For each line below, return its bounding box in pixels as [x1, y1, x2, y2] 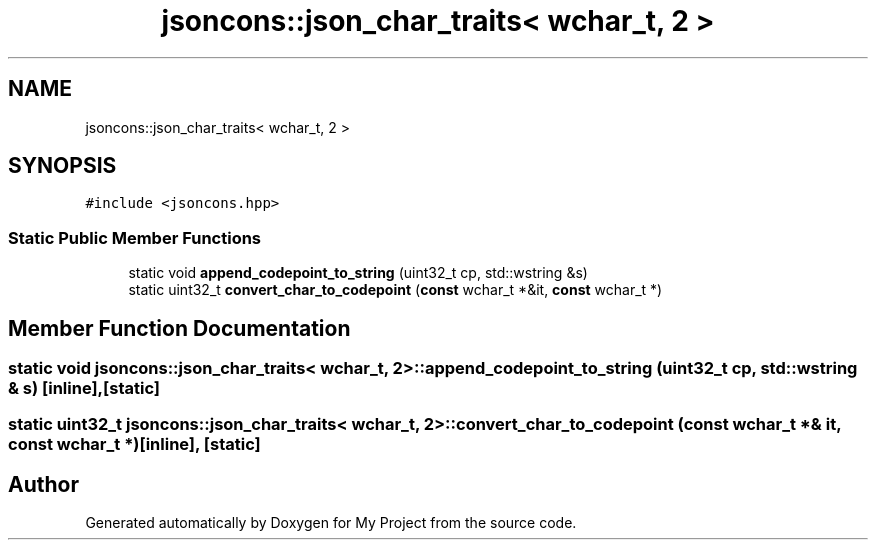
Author [8, 471, 79, 497]
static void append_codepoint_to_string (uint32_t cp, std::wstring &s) [128, 264, 588, 282]
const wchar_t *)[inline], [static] [8, 434, 261, 455]
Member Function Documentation [8, 315, 351, 341]
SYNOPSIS [8, 153, 117, 179]
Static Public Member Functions [8, 227, 262, 248]
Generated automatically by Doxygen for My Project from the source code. [85, 514, 577, 532]
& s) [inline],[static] [8, 378, 160, 399]
